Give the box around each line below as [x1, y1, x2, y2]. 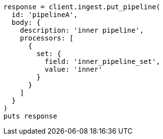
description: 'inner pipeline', [20, 26, 144, 34]
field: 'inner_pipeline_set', [45, 58, 161, 65]
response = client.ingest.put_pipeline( [3, 3, 161, 11]
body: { [11, 19, 41, 26]
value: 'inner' [45, 65, 103, 73]
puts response [3, 112, 57, 120]
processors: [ [20, 34, 74, 42]
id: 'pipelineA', [11, 11, 78, 19]
